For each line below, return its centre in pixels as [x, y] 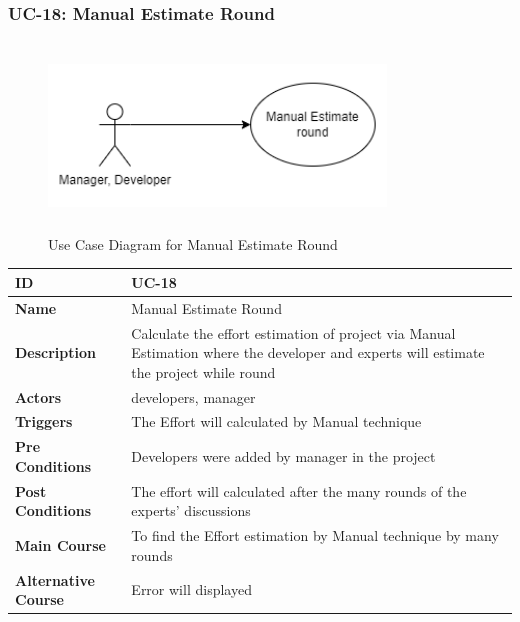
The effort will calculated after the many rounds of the [299, 490]
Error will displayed [191, 589]
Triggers [44, 421]
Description [56, 352]
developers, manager [193, 396]
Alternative [55, 579]
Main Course [60, 544]
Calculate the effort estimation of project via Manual [293, 332]
